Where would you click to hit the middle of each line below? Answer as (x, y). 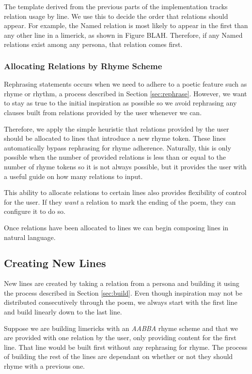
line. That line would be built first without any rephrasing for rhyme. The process (126, 347)
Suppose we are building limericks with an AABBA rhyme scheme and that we (121, 328)
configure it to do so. (35, 211)
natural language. (30, 237)
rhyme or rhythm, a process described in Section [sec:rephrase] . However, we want (126, 93)
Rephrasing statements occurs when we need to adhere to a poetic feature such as (126, 84)
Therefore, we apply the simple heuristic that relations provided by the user (117, 128)
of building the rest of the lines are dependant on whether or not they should (118, 356)
